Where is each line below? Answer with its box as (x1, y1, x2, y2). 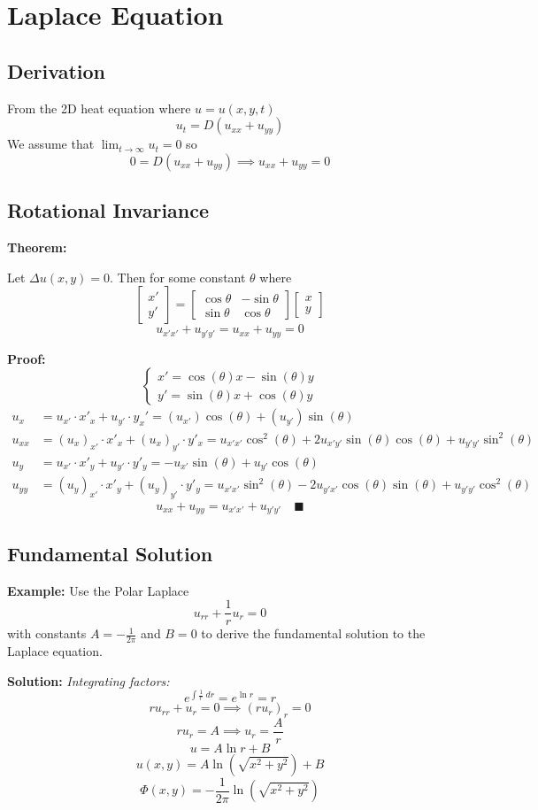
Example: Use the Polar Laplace (7, 581, 189, 599)
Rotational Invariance (7, 197, 210, 224)
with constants (7, 624, 87, 643)
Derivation (7, 57, 105, 84)
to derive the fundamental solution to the (201, 624, 426, 643)
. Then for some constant (110, 267, 246, 286)
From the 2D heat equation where (7, 98, 191, 117)
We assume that (7, 135, 95, 153)
